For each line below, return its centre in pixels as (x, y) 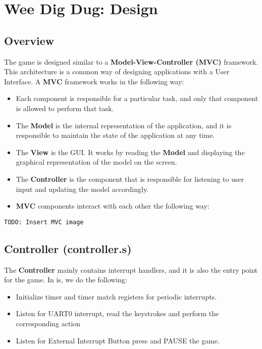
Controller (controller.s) (68, 248)
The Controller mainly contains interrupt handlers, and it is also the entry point (131, 269)
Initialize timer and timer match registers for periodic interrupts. (116, 296)
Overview (29, 40)
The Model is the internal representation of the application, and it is (124, 125)
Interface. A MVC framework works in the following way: (94, 81)
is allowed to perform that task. (65, 108)
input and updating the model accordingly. (82, 189)
